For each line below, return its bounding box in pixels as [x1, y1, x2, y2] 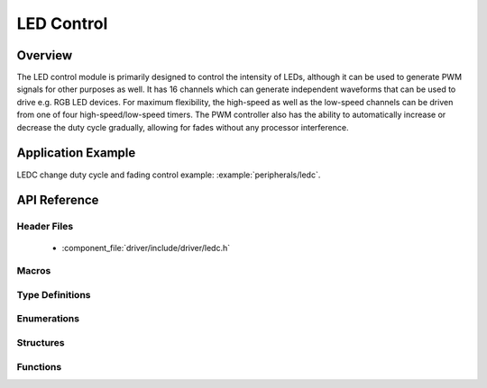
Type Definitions [16, 288, 91, 301]
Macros [16, 265, 51, 277]
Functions [16, 360, 62, 373]
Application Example [16, 145, 136, 161]
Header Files [16, 221, 74, 233]
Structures [16, 336, 65, 348]
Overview [16, 48, 73, 63]
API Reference [16, 193, 99, 208]
